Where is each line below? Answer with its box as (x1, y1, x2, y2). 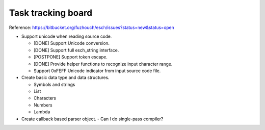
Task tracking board (9, 7, 93, 18)
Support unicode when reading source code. (21, 33, 112, 39)
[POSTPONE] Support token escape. (33, 54, 108, 60)
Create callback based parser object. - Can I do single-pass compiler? (21, 116, 164, 122)
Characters (33, 95, 56, 101)
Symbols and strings (33, 81, 76, 87)
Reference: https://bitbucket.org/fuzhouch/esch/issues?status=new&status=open (9, 25, 174, 30)
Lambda (33, 109, 51, 115)
